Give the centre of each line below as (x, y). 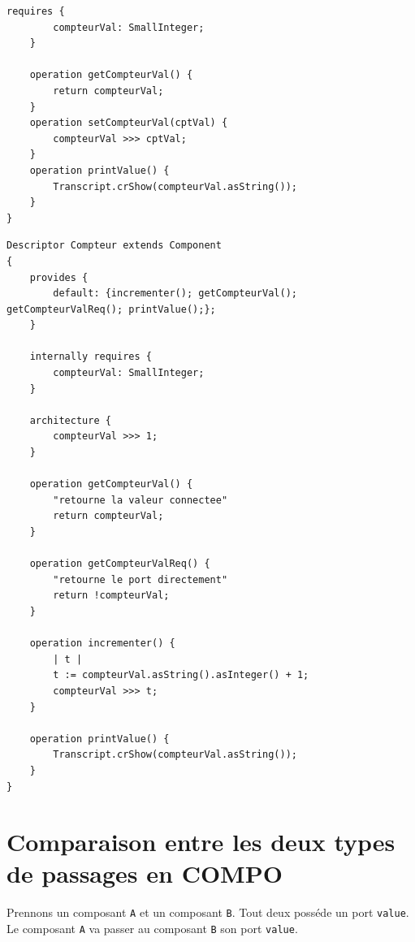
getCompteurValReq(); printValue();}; (111, 309)
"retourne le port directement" (140, 579)
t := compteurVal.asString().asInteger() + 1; (181, 675)
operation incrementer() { (102, 644)
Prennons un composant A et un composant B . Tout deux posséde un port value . (208, 912)
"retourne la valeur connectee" (140, 500)
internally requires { (91, 357)
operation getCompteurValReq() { (120, 564)
